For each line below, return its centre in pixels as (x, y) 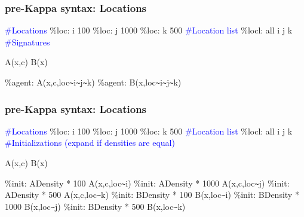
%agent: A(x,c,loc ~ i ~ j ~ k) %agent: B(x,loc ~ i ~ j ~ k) (93, 82)
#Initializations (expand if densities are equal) (90, 143)
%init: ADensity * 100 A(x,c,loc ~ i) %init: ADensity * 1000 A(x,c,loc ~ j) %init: (147, 183)
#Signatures (27, 42)
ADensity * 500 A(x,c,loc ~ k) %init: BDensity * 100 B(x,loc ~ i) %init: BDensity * (152, 195)
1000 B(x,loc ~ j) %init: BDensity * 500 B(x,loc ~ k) (95, 206)
